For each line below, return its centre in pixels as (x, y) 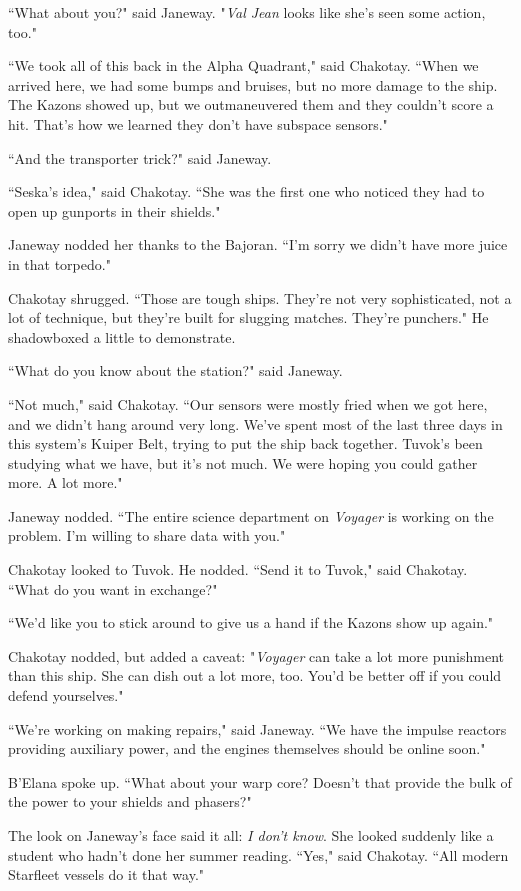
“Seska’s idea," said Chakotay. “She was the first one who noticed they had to (246, 191)
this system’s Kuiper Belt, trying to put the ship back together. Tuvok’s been (245, 443)
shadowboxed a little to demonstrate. (122, 336)
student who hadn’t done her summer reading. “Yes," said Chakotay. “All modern (258, 854)
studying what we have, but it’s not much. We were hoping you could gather (243, 462)
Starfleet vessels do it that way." (106, 874)
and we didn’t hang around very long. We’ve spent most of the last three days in (255, 423)
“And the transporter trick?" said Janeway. (140, 157)
